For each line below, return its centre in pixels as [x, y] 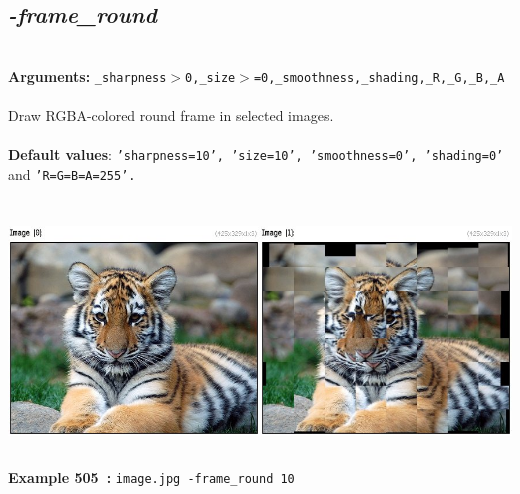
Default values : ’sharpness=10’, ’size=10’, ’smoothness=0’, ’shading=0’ [256, 154]
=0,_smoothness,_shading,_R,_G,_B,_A [379, 77]
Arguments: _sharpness [87, 75]
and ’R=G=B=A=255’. [72, 173]
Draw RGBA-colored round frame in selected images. [171, 115]
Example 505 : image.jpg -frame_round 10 [151, 476]
